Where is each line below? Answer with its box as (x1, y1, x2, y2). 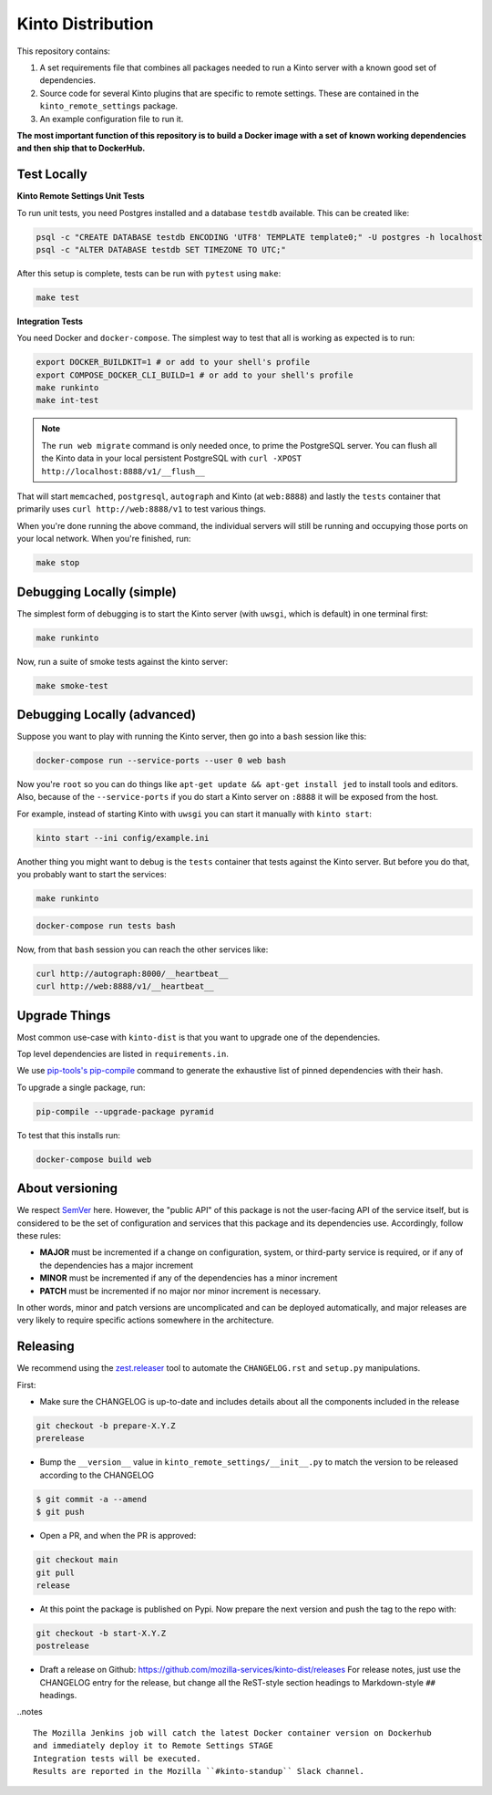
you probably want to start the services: (16, 869, 168, 880)
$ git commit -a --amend (36, 1494, 148, 1504)
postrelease (36, 1641, 90, 1651)
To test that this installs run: (16, 1129, 121, 1140)
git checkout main (36, 1555, 118, 1565)
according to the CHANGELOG (39, 1469, 155, 1480)
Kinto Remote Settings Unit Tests (16, 191, 145, 202)
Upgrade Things (16, 1008, 111, 1023)
